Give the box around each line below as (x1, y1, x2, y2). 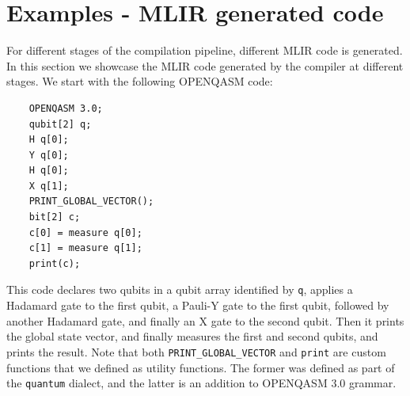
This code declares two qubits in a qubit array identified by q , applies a (6, 281, 353, 298)
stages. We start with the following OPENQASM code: (6, 73, 273, 89)
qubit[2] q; (28, 118, 92, 130)
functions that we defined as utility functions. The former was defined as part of (6, 359, 395, 375)
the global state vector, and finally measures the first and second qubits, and (6, 328, 378, 345)
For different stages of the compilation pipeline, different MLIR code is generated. (6, 42, 403, 59)
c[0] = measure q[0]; (28, 227, 142, 238)
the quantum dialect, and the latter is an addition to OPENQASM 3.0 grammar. (6, 375, 397, 391)
